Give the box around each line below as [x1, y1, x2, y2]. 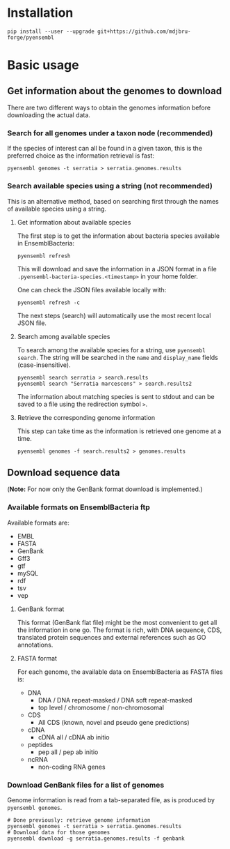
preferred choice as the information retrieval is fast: [7, 151, 155, 160]
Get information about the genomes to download [7, 85, 222, 97]
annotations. [17, 640, 54, 649]
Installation [7, 5, 74, 21]
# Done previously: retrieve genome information [7, 816, 151, 824]
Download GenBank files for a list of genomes [7, 780, 165, 790]
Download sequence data [7, 466, 120, 479]
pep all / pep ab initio [38, 748, 99, 756]
